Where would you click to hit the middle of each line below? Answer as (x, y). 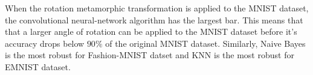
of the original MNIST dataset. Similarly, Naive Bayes (205, 43)
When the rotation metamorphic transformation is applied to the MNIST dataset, (157, 8)
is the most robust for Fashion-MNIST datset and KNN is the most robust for (150, 55)
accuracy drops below (45, 43)
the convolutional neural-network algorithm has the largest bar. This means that (154, 19)
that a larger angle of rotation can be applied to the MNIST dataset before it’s (151, 31)
